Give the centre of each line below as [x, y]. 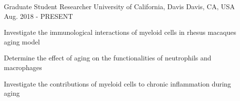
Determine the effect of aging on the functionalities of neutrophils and [108, 58]
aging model [22, 41]
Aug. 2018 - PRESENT [38, 16]
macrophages [23, 67]
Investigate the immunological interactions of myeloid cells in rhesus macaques [120, 32]
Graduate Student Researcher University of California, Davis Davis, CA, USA [120, 6]
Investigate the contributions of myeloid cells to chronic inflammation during [118, 83]
